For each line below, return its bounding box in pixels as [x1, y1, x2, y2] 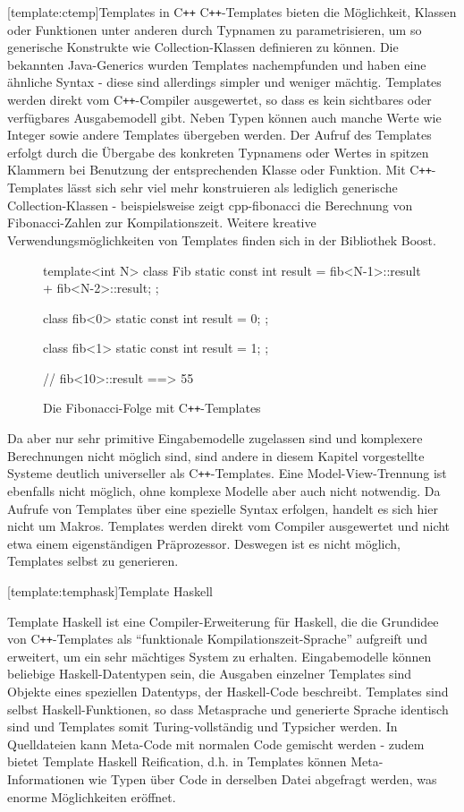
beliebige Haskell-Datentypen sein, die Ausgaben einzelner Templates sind [7, 664, 412, 683]
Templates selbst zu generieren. [7, 551, 179, 570]
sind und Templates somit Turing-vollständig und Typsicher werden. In [7, 717, 398, 736]
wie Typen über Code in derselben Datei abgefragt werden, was [89, 769, 437, 788]
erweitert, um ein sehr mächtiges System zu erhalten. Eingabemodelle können [7, 646, 432, 665]
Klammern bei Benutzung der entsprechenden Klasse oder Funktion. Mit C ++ [7, 160, 432, 179]
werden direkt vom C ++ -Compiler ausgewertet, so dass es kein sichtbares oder [7, 90, 432, 109]
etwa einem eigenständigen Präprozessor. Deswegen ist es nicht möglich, [7, 534, 401, 552]
